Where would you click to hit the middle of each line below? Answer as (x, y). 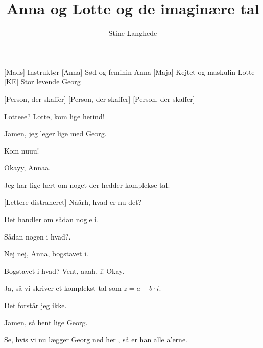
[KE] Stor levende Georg (42, 82)
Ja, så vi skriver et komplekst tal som (63, 288)
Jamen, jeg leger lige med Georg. (55, 133)
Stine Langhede (133, 33)
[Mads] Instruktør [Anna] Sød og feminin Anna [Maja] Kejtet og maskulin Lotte (129, 71)
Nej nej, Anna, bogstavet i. (46, 254)
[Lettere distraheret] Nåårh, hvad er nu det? (73, 202)
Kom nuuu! (22, 150)
